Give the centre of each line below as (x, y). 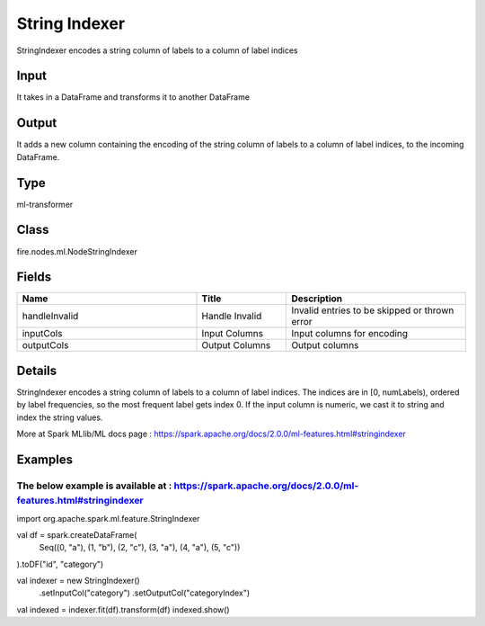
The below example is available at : (94, 486)
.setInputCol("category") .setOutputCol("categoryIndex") (145, 593)
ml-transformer (45, 204)
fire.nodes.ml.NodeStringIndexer (77, 251)
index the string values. (60, 417)
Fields (34, 277)
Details (37, 370)
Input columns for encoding (350, 334)
